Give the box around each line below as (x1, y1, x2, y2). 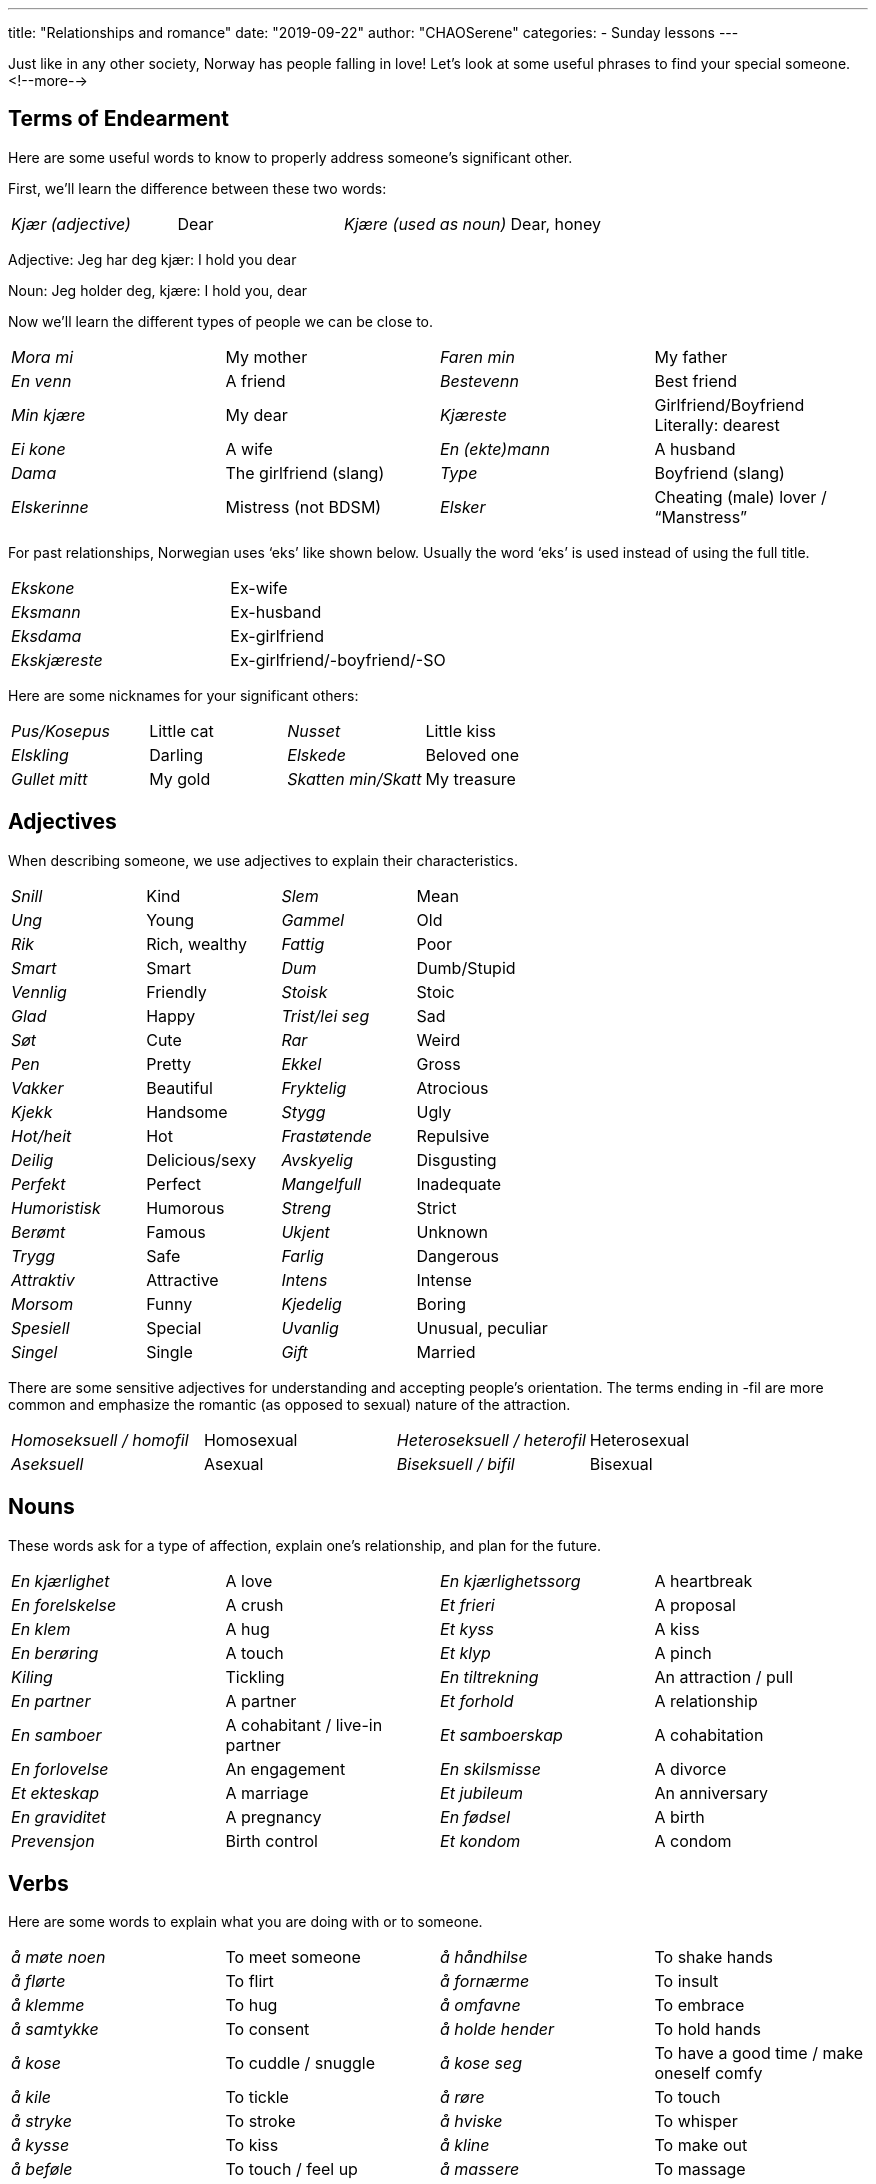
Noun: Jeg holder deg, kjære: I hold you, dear (8, 281, 308, 299)
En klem (11, 1618, 71, 1639)
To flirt (225, 1971, 274, 1992)
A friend (225, 370, 286, 391)
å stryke (11, 2111, 72, 2132)
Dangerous (416, 1245, 499, 1266)
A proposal (654, 1594, 736, 1615)
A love (225, 1570, 273, 1591)
